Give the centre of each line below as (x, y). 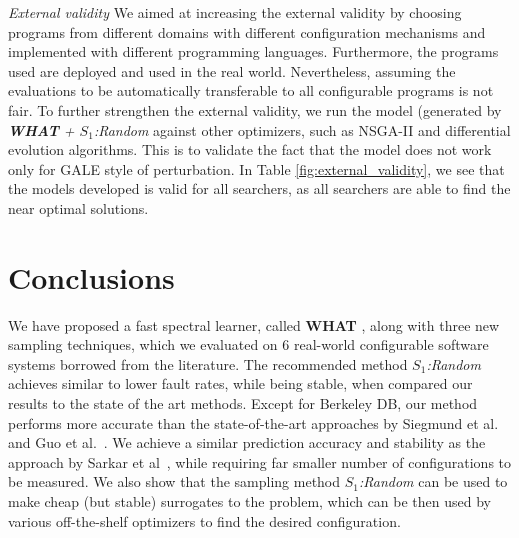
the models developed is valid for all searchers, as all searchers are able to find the (259, 188)
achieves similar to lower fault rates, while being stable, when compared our (240, 383)
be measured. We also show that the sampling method (174, 481)
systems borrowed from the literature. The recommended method (208, 363)
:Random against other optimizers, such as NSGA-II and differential (302, 129)
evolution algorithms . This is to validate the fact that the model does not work (250, 149)
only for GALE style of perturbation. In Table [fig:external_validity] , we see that (256, 168)
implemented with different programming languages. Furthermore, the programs (253, 51)
